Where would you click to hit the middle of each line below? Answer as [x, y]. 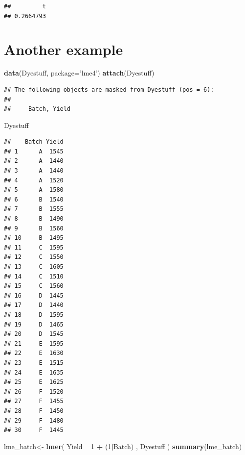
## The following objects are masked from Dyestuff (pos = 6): [109, 89]
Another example [64, 49]
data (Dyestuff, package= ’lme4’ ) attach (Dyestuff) [79, 73]
